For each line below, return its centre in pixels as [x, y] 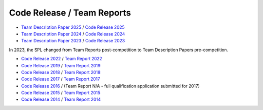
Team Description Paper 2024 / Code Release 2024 [73, 34]
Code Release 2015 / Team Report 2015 [61, 93]
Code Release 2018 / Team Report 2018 [61, 72]
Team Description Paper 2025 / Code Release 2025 [73, 27]
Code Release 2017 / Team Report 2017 [61, 79]
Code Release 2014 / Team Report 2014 [61, 99]
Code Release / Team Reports [70, 13]
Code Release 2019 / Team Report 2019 [61, 65]
